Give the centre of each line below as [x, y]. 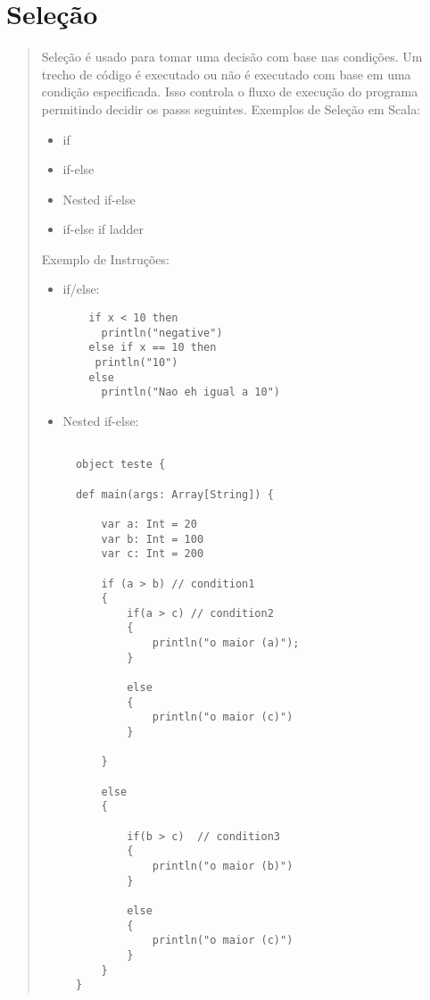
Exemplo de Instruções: [105, 258]
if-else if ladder [103, 229]
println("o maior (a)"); [226, 643]
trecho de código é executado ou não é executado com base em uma [226, 74]
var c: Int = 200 [153, 554]
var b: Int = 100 [153, 539]
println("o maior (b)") [223, 866]
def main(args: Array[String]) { [174, 494]
